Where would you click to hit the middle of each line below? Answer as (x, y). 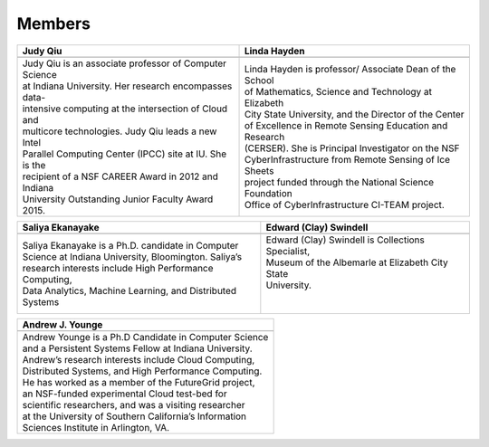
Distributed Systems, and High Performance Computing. (142, 371)
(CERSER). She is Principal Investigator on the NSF (352, 147)
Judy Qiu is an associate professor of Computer (124, 63)
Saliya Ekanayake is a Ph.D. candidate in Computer (130, 245)
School (259, 80)
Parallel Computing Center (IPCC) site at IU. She (125, 154)
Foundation (268, 193)
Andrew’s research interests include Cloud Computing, (139, 359)
